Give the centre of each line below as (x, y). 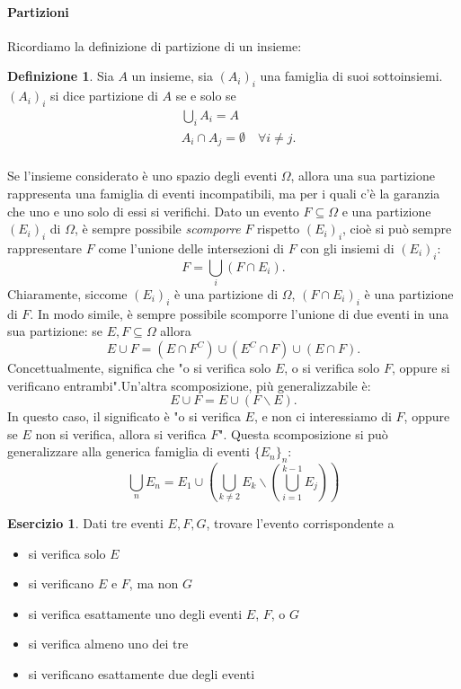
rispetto (279, 229)
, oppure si (421, 368)
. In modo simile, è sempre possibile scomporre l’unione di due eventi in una (239, 313)
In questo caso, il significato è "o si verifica (124, 416)
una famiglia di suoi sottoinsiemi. (351, 76)
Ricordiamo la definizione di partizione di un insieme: (155, 45)
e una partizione (386, 211)
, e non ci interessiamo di (323, 416)
